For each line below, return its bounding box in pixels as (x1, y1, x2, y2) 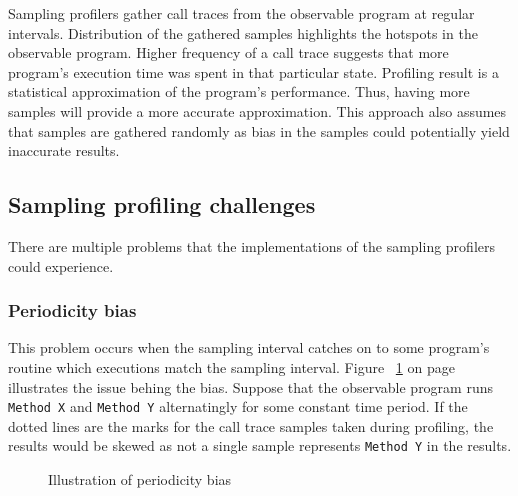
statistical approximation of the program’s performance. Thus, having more (8, 81, 470, 102)
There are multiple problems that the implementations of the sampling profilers (8, 235, 496, 256)
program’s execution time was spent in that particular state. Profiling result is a (8, 61, 499, 82)
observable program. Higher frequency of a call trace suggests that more (8, 42, 449, 63)
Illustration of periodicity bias (48, 469, 232, 490)
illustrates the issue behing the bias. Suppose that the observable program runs (8, 376, 494, 397)
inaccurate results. (8, 140, 120, 161)
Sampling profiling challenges (8, 189, 316, 220)
